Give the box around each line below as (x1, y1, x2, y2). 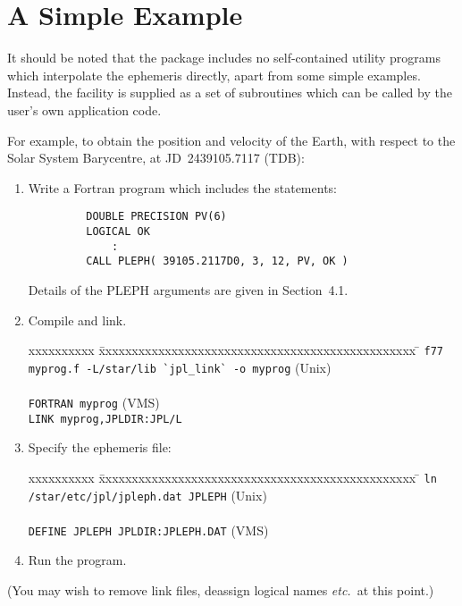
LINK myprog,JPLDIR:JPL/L (28, 412, 182, 425)
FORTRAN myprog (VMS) (28, 393, 160, 411)
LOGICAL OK (86, 224, 150, 238)
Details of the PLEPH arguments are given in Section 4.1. (28, 280, 349, 299)
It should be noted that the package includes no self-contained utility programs (7, 48, 441, 67)
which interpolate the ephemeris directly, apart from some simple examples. (7, 65, 421, 84)
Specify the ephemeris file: (28, 438, 172, 457)
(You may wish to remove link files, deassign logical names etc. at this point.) (7, 581, 434, 600)
